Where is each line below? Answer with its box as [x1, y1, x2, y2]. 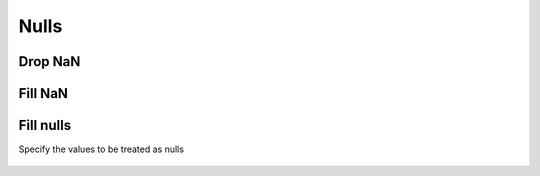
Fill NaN [18, 85, 69, 102]
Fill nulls [18, 117, 72, 134]
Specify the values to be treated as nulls [18, 143, 185, 155]
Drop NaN [18, 53, 81, 70]
